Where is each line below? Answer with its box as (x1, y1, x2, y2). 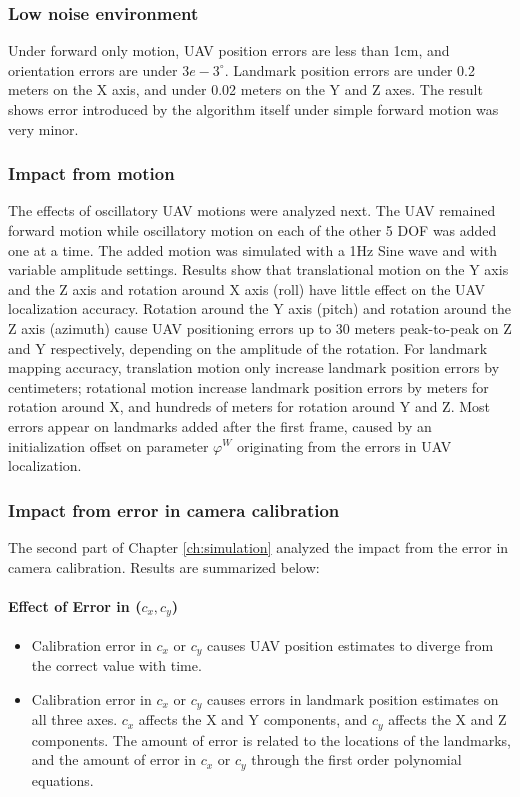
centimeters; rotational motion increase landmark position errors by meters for (8, 376, 489, 397)
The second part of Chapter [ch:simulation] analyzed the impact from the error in (8, 536, 509, 557)
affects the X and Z (388, 709, 507, 730)
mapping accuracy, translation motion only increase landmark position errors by (8, 357, 500, 378)
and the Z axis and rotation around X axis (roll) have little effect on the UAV (8, 278, 486, 299)
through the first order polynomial (251, 749, 462, 770)
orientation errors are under (8, 59, 178, 80)
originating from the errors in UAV (236, 435, 452, 456)
